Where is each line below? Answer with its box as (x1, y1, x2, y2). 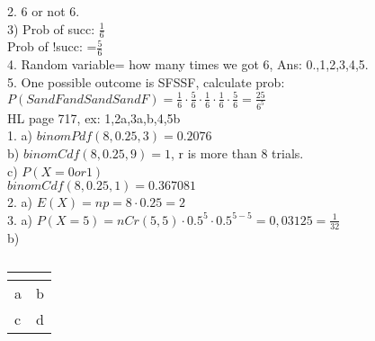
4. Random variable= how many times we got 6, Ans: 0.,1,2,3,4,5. (7, 55, 369, 74)
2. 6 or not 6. (7, 2, 80, 20)
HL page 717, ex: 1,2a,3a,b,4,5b (7, 108, 181, 127)
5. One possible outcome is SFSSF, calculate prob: (7, 72, 285, 91)
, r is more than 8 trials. (170, 144, 304, 163)
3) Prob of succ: (7, 19, 95, 38)
